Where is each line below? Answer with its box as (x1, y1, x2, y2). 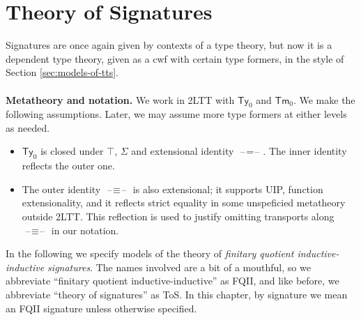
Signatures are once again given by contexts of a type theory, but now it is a (6, 38, 332, 52)
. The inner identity (263, 144, 347, 158)
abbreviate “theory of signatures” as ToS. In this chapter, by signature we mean (6, 287, 348, 302)
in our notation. (51, 222, 119, 237)
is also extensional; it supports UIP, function (132, 181, 323, 196)
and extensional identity (131, 144, 234, 158)
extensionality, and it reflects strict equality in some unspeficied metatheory (22, 195, 346, 210)
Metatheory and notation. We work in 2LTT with (6, 92, 235, 107)
